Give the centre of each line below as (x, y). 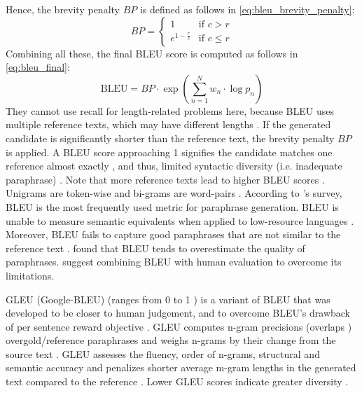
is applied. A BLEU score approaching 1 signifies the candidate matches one (169, 152)
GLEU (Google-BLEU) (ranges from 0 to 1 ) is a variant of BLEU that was (168, 299)
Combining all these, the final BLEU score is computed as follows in (152, 53)
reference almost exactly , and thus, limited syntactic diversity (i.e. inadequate (174, 166)
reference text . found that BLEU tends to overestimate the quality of (155, 248)
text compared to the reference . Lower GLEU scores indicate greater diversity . (177, 381)
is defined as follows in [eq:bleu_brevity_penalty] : (247, 9)
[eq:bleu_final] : (38, 67)
